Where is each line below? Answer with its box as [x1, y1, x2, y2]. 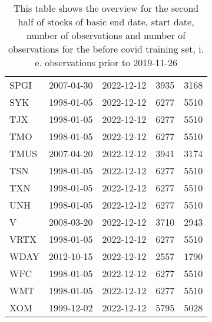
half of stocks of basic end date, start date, [18, 15, 194, 28]
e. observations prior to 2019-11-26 [35, 56, 177, 69]
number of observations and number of [26, 28, 186, 42]
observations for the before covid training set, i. [8, 42, 204, 56]
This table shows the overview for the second [14, 1, 199, 15]
